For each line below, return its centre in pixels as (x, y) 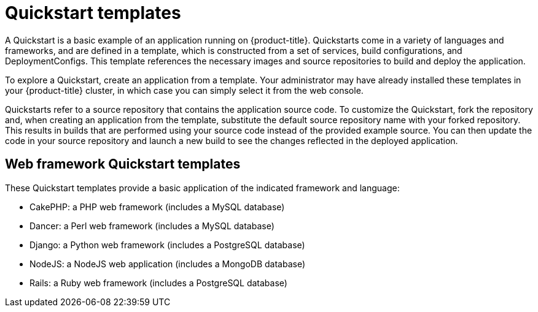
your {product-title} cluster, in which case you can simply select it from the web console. (184, 90)
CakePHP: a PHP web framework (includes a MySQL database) (157, 207)
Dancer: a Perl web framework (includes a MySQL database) (152, 226)
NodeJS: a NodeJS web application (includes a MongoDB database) (168, 264)
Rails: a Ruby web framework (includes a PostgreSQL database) (158, 283)
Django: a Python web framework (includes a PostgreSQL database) (167, 245)
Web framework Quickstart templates (123, 164)
